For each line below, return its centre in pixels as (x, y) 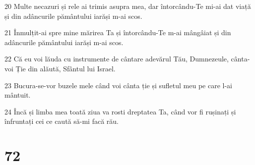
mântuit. (18, 95)
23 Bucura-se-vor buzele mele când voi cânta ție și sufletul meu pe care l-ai (118, 85)
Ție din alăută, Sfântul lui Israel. (65, 68)
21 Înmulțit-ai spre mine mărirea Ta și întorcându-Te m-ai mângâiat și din (118, 32)
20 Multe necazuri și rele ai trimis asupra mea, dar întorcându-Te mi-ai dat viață (128, 6)
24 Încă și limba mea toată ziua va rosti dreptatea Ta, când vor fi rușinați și (120, 111)
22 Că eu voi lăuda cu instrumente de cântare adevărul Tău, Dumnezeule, (117, 59)
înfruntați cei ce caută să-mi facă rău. (62, 121)
